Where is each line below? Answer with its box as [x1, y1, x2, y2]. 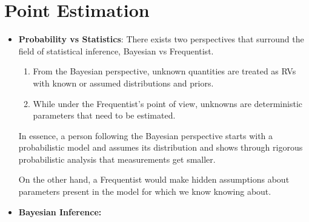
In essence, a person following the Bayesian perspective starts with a [18, 129, 273, 142]
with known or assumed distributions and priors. [33, 76, 214, 89]
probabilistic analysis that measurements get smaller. [18, 152, 216, 165]
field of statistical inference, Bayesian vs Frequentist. [18, 44, 214, 57]
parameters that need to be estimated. [33, 109, 176, 122]
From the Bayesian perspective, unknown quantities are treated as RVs [33, 65, 296, 77]
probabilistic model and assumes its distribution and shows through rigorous [18, 141, 303, 154]
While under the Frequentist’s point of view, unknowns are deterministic [33, 97, 303, 109]
